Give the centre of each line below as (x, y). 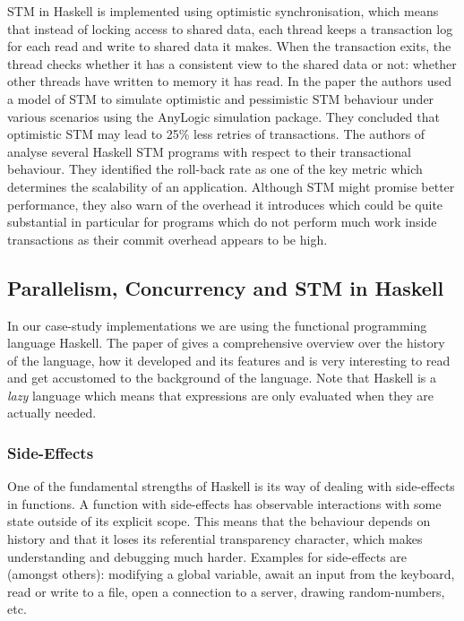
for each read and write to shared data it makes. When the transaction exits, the (229, 46)
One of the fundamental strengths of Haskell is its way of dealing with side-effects (231, 486)
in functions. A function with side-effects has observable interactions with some (224, 503)
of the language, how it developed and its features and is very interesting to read (229, 360)
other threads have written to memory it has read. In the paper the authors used (230, 81)
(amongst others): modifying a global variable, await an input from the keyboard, (231, 574)
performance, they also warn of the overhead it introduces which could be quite (225, 204)
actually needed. (52, 413)
